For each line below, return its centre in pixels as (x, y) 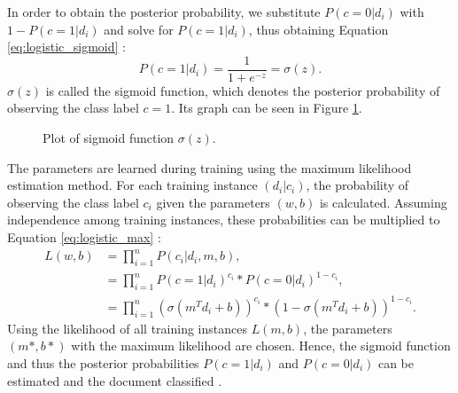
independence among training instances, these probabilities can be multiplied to (224, 220)
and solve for (139, 29)
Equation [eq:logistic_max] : (84, 237)
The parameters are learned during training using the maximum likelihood (210, 167)
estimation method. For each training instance (132, 185)
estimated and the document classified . (115, 380)
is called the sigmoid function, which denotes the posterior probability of (243, 90)
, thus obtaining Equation (318, 29)
